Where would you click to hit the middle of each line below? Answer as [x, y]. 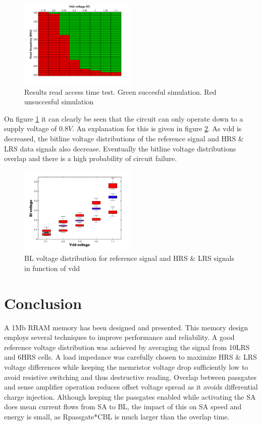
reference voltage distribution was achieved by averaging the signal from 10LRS [127, 347]
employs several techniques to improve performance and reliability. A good [119, 337]
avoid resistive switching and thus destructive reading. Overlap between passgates [130, 377]
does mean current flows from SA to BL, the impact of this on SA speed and [123, 407]
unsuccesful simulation [59, 102]
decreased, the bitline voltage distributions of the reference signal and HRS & [124, 138]
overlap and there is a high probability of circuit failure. [91, 158]
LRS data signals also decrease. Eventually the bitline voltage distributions [120, 148]
